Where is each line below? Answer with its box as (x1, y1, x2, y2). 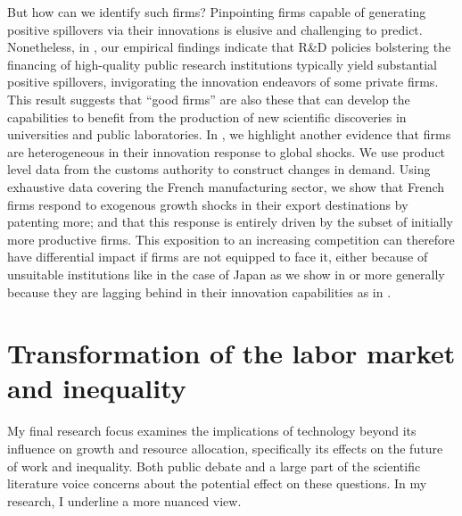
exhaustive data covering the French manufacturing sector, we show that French (7, 177, 445, 196)
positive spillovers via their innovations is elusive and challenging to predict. (7, 20, 423, 38)
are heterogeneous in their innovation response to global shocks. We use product (7, 142, 446, 161)
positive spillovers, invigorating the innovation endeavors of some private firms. (7, 72, 439, 91)
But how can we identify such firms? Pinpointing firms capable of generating (7, 3, 426, 21)
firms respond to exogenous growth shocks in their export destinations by (7, 195, 408, 213)
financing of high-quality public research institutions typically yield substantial (7, 54, 437, 73)
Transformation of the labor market (7, 335, 456, 371)
